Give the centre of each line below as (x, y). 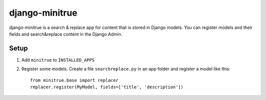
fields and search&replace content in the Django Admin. (66, 34)
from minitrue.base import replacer (74, 80)
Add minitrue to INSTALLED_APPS (58, 60)
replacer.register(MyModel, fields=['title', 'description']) (107, 87)
